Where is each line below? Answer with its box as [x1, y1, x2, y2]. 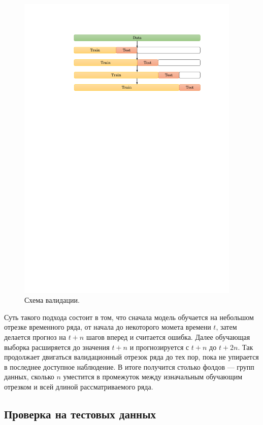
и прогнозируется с [129, 341, 189, 352]
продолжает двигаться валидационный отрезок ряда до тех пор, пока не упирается [4, 351, 259, 362]
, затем [216, 322, 237, 332]
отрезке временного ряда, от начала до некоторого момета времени [4, 322, 211, 332]
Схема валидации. [24, 295, 80, 305]
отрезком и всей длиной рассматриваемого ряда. [4, 381, 153, 392]
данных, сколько [4, 371, 54, 382]
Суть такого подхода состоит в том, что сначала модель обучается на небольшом [4, 311, 254, 322]
